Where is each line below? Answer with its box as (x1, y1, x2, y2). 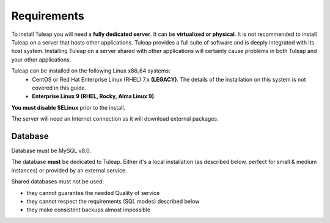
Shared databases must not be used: (11, 178, 104, 185)
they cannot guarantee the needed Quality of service (26, 189, 160, 196)
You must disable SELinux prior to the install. (11, 104, 125, 111)
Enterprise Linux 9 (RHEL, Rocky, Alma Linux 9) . (32, 93, 156, 100)
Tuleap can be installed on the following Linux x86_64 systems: (11, 67, 170, 74)
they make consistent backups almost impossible (26, 206, 151, 213)
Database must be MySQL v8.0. (11, 147, 92, 154)
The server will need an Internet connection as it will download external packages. (11, 115, 219, 122)
